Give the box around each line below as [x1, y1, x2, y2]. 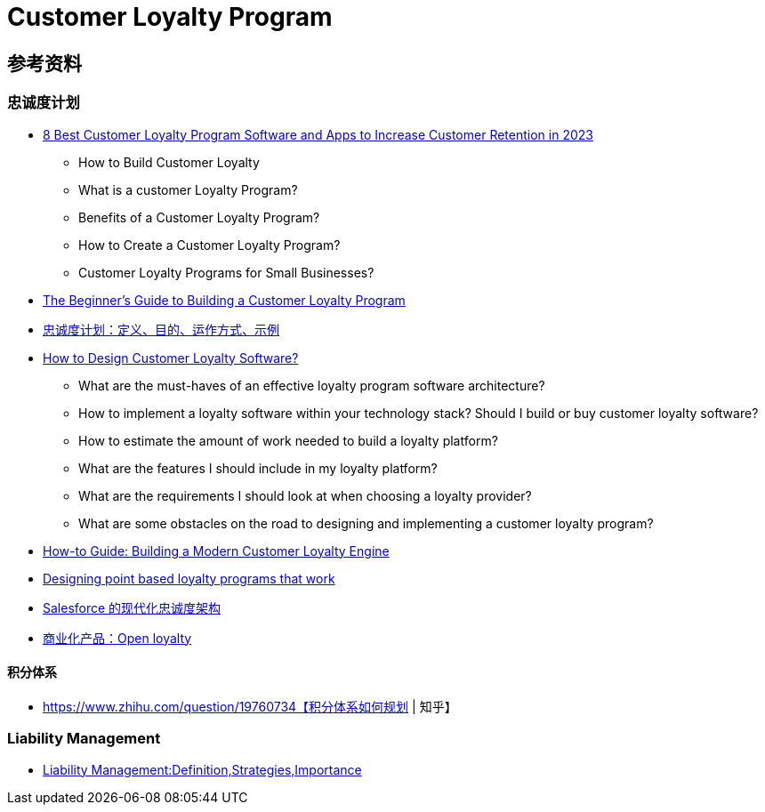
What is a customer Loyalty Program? [78, 181, 298, 197]
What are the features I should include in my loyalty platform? [78, 460, 438, 476]
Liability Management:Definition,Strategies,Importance [43, 761, 362, 777]
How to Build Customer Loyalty [78, 154, 260, 170]
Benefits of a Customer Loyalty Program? [78, 209, 320, 225]
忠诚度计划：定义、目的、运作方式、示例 [43, 321, 279, 337]
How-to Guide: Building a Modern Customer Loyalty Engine [43, 543, 390, 559]
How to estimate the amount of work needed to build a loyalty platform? [78, 432, 498, 448]
